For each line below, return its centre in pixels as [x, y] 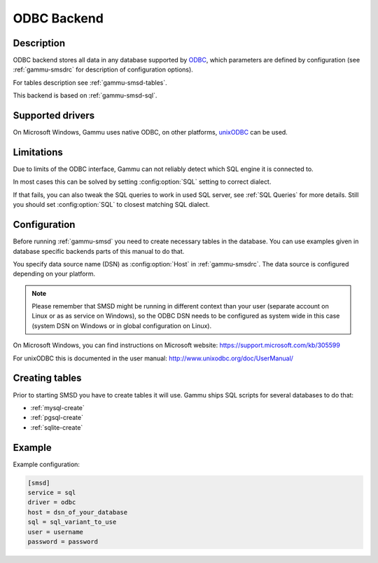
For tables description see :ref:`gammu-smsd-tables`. [90, 82]
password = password [63, 541]
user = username [56, 532]
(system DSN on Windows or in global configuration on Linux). [122, 325]
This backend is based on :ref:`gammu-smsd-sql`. [85, 95]
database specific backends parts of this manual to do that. [99, 251]
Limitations [38, 152]
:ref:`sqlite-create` [57, 427]
